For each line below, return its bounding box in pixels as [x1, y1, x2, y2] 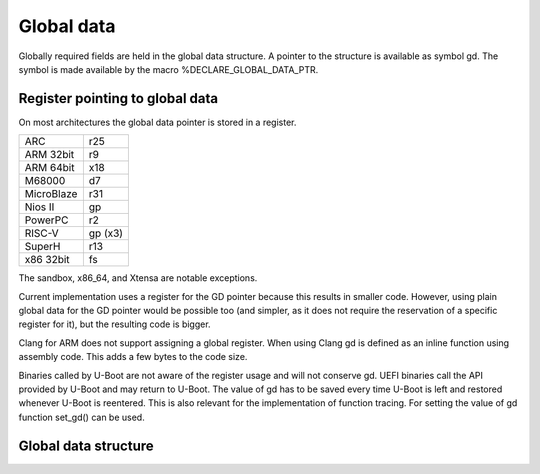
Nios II [24, 200, 55, 214]
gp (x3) [88, 226, 124, 240]
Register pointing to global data [18, 90, 219, 107]
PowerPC [24, 213, 69, 227]
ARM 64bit [24, 161, 75, 175]
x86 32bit [24, 253, 70, 267]
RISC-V [24, 226, 59, 240]
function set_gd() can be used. [18, 411, 145, 423]
